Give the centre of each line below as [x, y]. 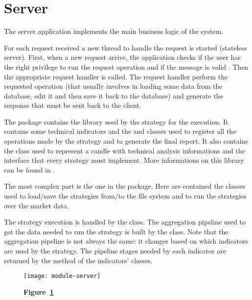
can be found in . [30, 169]
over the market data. [36, 205]
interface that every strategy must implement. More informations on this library [124, 160]
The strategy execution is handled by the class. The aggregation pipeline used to [125, 222]
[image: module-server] [62, 276]
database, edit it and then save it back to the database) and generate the [114, 95]
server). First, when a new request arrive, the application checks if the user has [122, 57]
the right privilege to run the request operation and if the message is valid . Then [126, 66]
